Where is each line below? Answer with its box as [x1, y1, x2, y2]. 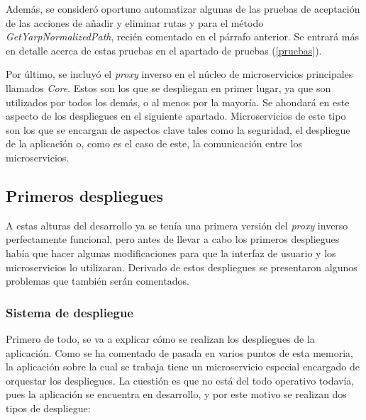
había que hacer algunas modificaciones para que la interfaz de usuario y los [6, 245, 336, 260]
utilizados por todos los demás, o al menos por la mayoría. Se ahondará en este [6, 94, 350, 109]
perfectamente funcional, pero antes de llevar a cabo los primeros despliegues [6, 232, 340, 246]
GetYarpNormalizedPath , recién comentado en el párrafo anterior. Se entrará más [6, 29, 360, 44]
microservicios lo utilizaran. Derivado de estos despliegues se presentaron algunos [6, 259, 357, 274]
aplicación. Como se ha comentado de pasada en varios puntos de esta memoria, [6, 345, 354, 360]
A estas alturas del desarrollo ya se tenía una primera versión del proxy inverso [6, 217, 348, 232]
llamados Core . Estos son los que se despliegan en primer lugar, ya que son [6, 80, 331, 95]
